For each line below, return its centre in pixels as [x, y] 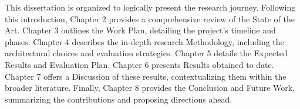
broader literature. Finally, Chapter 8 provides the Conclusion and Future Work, [150, 88]
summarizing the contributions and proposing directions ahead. [119, 99]
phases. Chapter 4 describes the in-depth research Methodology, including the [144, 41]
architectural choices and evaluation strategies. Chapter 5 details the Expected [146, 53]
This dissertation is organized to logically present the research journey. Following [150, 7]
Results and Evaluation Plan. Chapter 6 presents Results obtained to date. [139, 64]
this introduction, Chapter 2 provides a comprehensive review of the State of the [150, 18]
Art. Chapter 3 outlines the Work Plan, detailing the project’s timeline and [140, 30]
